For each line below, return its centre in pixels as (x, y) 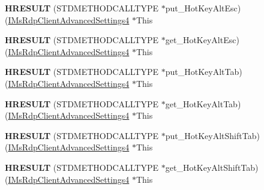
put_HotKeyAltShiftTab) (212, 135)
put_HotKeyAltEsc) (203, 8)
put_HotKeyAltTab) (204, 72)
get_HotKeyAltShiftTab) (212, 167)
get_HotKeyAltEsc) (202, 40)
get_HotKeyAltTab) (203, 103)
